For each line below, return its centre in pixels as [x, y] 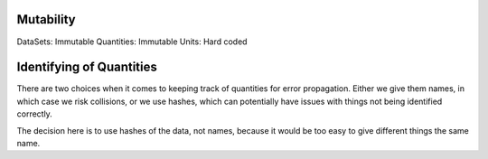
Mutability [46, 19]
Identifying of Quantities [87, 67]
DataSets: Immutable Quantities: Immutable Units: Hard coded [132, 42]
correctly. [35, 114]
